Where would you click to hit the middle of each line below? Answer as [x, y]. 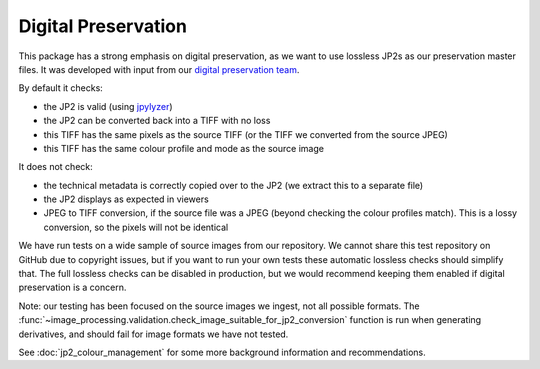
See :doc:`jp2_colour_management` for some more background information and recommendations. [222, 352]
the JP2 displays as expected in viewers [126, 199]
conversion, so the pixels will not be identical [136, 227]
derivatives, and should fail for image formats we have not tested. [153, 334]
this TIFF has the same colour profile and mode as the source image [184, 148]
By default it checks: [61, 88]
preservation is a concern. [72, 287]
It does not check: [56, 167]
